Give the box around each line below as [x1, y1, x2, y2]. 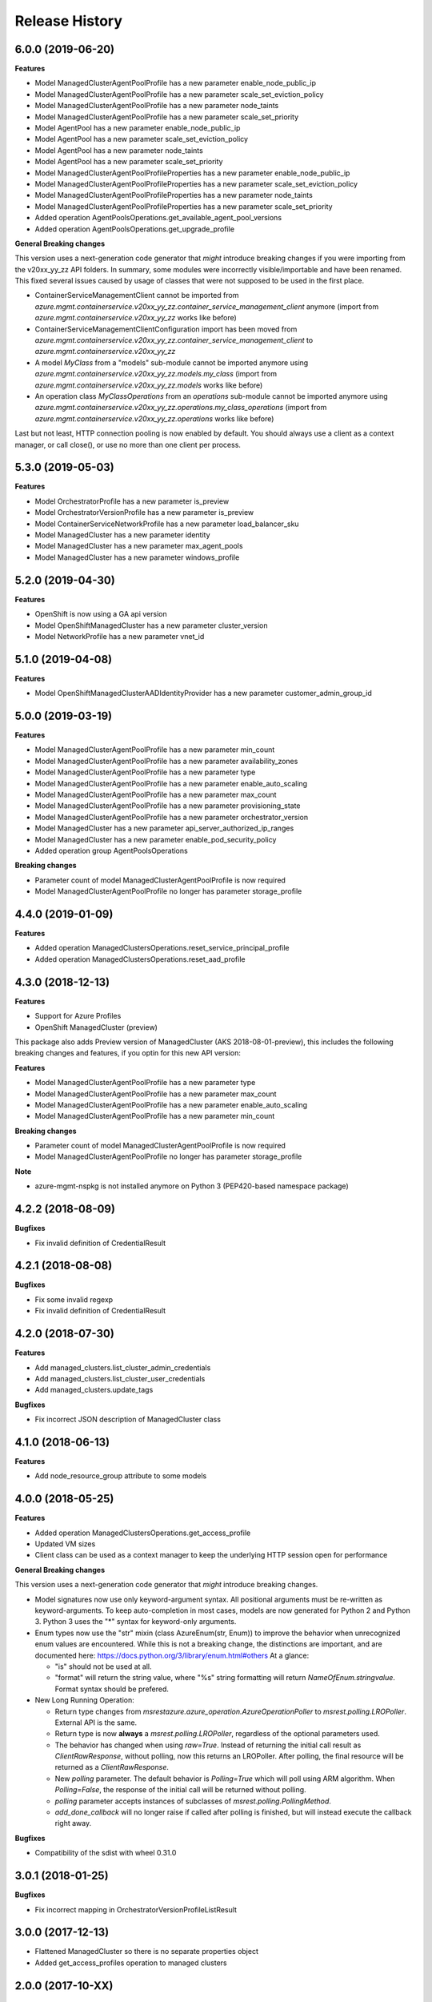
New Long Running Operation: [34, 1695, 135, 1705]
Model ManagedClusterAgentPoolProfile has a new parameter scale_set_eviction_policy [34, 89, 324, 99]
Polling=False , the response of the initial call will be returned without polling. [54, 1785, 307, 1795]
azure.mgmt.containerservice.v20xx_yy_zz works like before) [34, 313, 238, 323]
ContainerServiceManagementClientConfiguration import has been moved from [34, 324, 298, 334]
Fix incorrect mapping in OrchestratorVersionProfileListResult [34, 1904, 238, 1914]
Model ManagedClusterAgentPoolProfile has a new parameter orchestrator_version [34, 812, 309, 822]
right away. [54, 1819, 92, 1828]
